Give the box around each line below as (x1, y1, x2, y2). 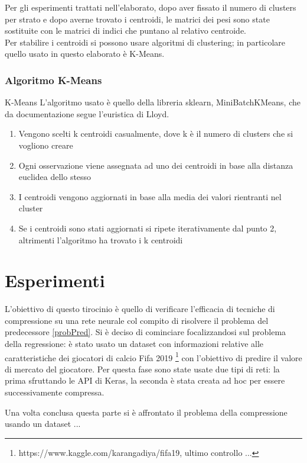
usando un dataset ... (5, 417, 81, 430)
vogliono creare (18, 139, 73, 151)
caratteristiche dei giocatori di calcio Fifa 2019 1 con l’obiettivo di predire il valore (5, 349, 302, 364)
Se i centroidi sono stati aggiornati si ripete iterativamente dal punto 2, (18, 221, 277, 234)
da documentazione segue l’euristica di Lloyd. (5, 107, 169, 120)
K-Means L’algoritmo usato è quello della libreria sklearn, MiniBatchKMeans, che (5, 96, 301, 108)
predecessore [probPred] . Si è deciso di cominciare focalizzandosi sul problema (5, 326, 286, 338)
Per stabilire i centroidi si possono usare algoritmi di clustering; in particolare (5, 36, 286, 48)
